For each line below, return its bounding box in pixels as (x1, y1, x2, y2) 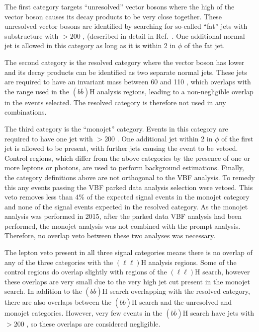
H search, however (195, 266, 250, 277)
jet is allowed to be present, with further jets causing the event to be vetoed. (4, 143, 238, 153)
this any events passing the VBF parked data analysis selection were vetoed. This (4, 182, 253, 192)
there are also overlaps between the (4, 297, 111, 307)
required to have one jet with (4, 133, 93, 143)
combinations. (4, 107, 47, 117)
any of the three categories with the (4, 257, 113, 267)
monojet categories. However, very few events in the (4, 308, 163, 318)
